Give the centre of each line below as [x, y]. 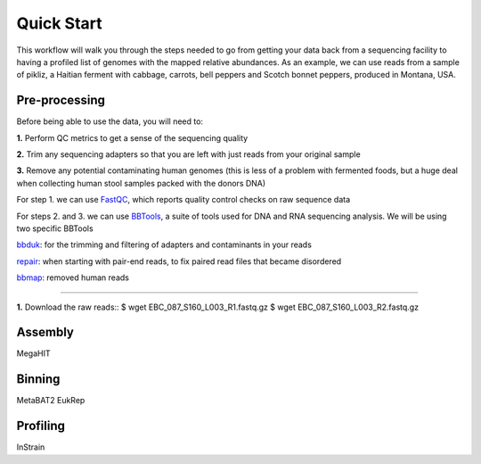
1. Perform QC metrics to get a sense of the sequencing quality [132, 137]
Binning [38, 379]
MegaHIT [33, 353]
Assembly [45, 332]
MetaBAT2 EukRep [51, 401]
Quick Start [59, 23]
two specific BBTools [55, 228]
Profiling [41, 426]
